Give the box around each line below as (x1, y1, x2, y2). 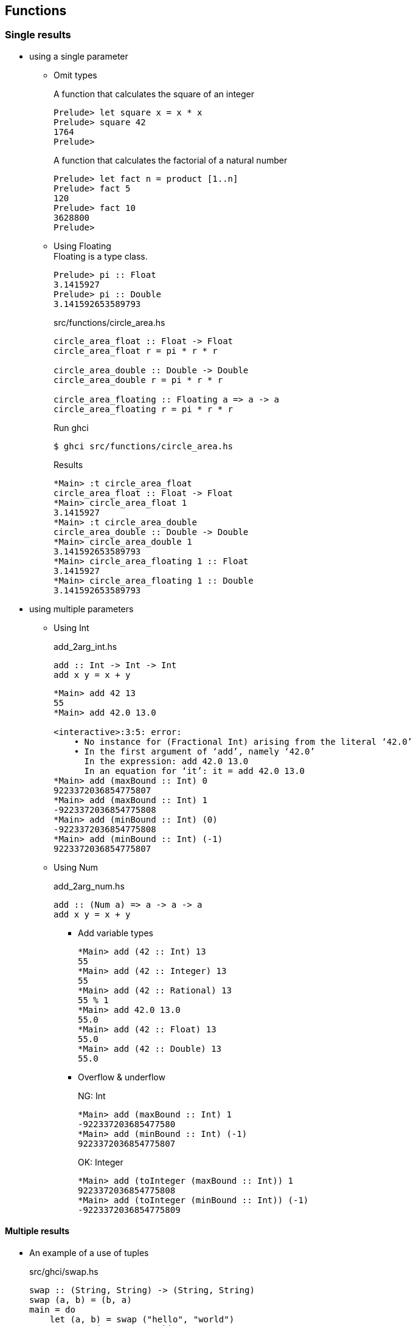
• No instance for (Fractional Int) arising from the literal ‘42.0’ (74, 736, 413, 747)
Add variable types (78, 927, 153, 938)
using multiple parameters (29, 603, 134, 614)
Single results (5, 29, 71, 41)
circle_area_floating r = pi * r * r (54, 404, 234, 414)
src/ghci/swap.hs (29, 1266, 99, 1277)
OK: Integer (78, 1156, 123, 1167)
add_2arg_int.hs (54, 641, 117, 652)
